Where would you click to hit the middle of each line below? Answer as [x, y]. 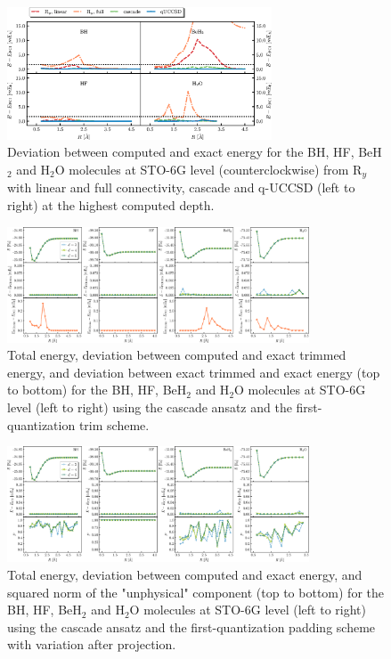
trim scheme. [114, 424]
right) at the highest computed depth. [111, 204]
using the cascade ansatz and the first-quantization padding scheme [191, 626]
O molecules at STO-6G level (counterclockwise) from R [208, 169]
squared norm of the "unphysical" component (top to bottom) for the [195, 592]
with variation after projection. [92, 644]
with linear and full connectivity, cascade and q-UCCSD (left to [181, 187]
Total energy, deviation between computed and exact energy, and [185, 575]
